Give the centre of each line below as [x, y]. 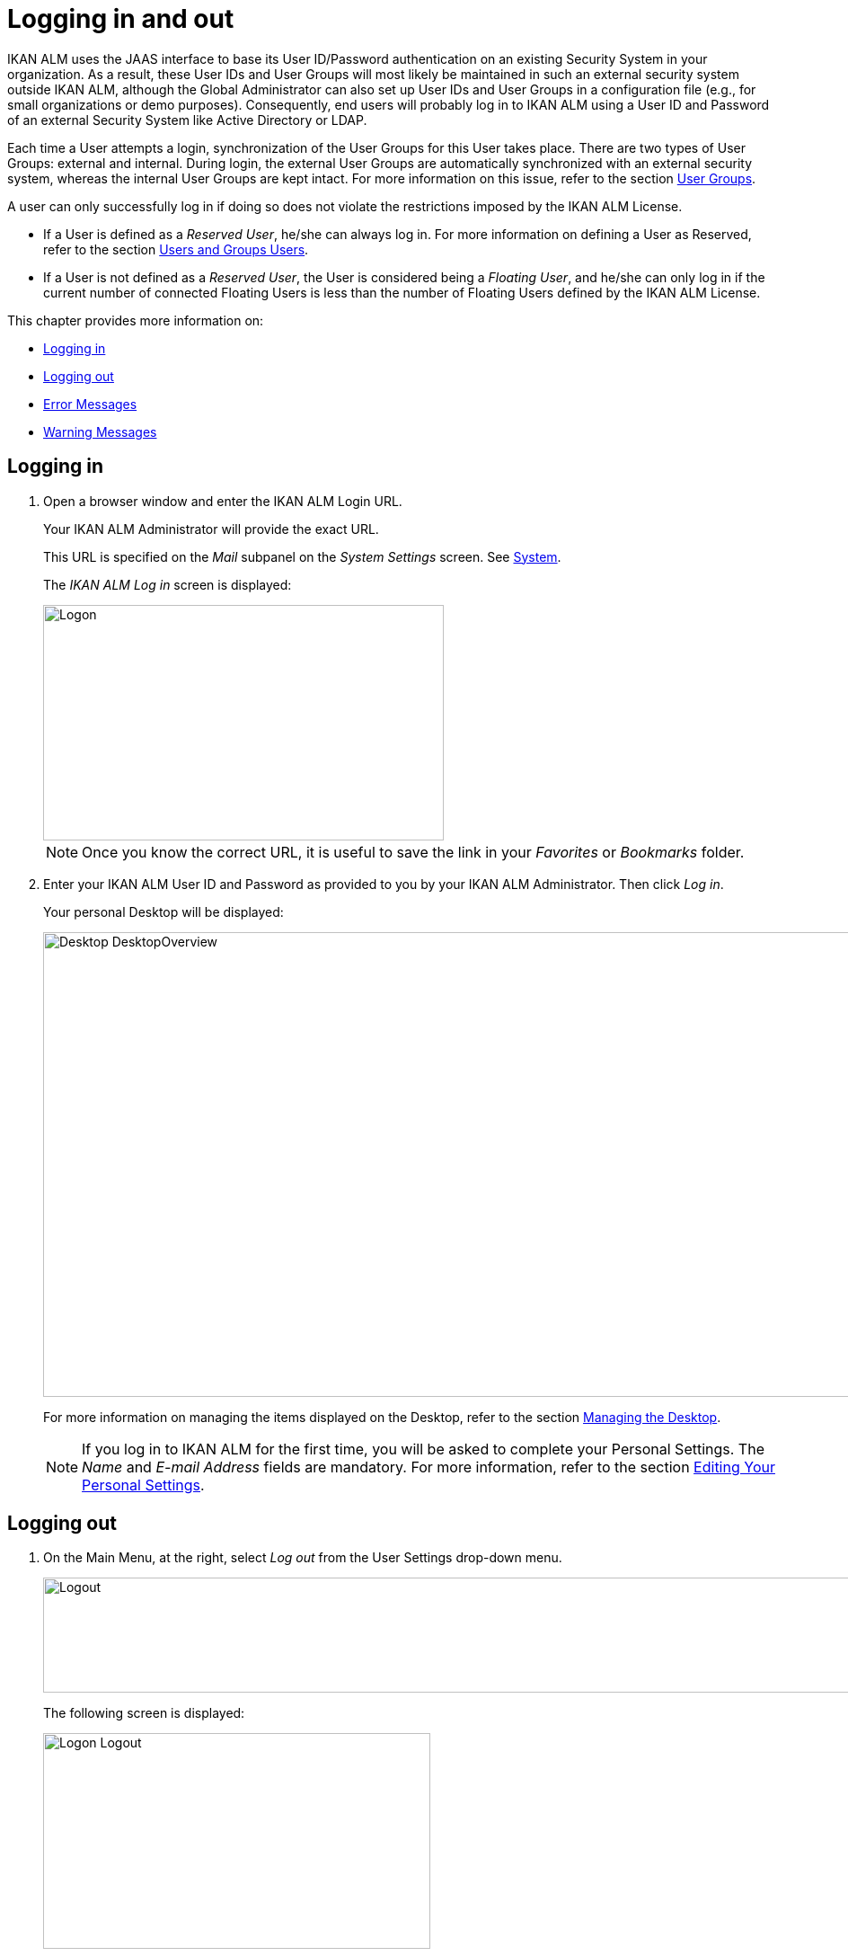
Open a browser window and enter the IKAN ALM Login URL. [223, 501]
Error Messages [90, 404]
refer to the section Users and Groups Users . [176, 249]
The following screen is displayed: [144, 1713]
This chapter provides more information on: [136, 320]
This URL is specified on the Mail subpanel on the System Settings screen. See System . [302, 556]
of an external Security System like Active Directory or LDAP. [187, 120]
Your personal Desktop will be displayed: [163, 911]
